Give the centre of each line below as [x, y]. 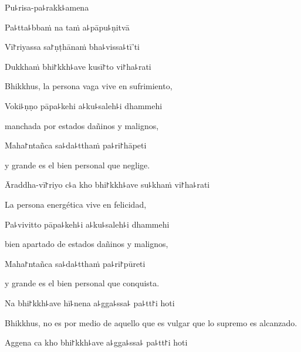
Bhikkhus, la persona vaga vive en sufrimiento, [89, 86]
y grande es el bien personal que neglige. [77, 165]
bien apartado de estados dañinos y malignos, [87, 244]
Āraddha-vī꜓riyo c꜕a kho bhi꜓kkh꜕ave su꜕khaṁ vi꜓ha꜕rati [107, 185]
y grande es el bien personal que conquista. [82, 283]
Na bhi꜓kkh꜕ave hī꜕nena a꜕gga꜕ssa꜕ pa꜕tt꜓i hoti [90, 302]
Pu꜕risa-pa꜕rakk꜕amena [47, 7]
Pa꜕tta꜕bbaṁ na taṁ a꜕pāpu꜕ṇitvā [67, 27]
